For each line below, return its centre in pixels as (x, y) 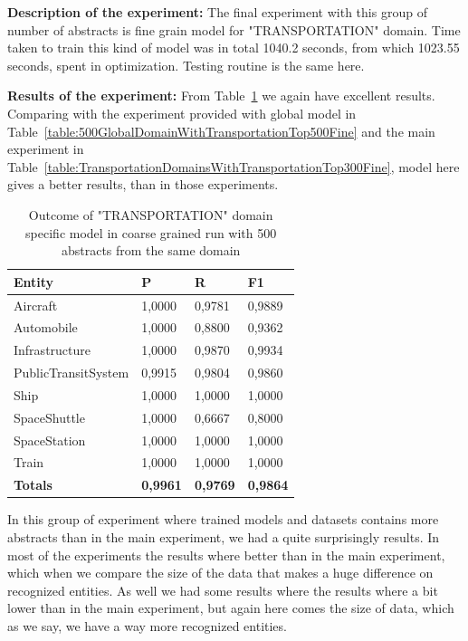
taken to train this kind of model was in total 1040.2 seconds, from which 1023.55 (234, 48)
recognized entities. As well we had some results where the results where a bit (223, 590)
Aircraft (36, 305)
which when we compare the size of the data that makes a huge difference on (220, 573)
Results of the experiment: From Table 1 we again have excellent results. (221, 96)
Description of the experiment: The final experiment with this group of (217, 12)
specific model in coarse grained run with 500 (151, 232)
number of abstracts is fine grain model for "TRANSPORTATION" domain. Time (234, 29)
